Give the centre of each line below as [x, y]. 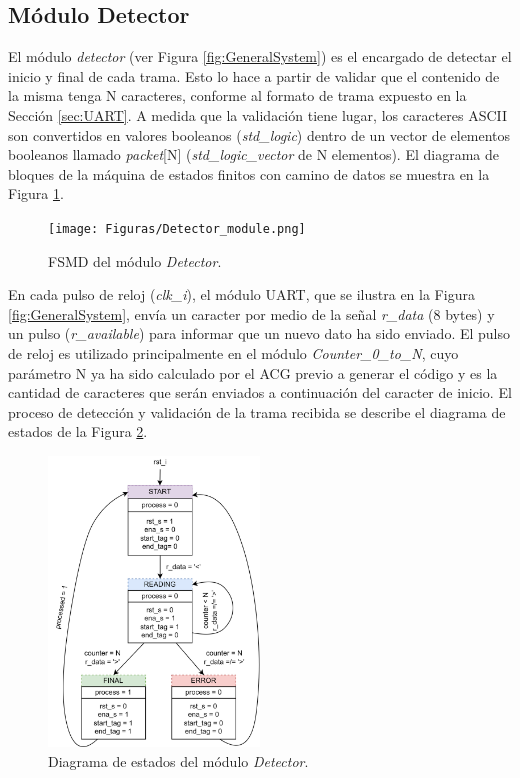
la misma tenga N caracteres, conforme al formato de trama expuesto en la [237, 95]
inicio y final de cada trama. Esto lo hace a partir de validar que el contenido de [254, 75]
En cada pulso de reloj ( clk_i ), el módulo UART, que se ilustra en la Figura [241, 294]
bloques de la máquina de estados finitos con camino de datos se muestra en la [249, 173]
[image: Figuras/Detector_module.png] [177, 228]
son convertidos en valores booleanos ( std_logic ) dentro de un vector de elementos [259, 134]
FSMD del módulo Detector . [135, 260]
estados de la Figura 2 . [78, 431]
